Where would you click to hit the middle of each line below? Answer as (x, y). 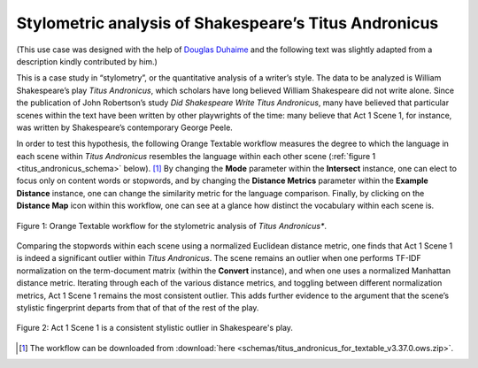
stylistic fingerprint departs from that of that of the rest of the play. (138, 307)
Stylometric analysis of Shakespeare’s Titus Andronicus (227, 23)
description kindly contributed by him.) (87, 61)
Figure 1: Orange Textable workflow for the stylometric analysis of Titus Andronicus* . (172, 226)
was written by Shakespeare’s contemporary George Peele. (125, 127)
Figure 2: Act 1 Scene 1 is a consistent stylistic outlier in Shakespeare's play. (155, 328)
